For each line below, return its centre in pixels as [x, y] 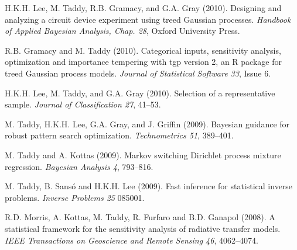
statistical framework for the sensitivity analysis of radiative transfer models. [143, 228]
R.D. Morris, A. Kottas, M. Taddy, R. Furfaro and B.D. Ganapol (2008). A [140, 217]
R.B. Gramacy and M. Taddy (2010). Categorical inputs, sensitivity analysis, [143, 50]
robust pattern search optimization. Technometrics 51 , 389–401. [119, 135]
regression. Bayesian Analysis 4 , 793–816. [79, 166]
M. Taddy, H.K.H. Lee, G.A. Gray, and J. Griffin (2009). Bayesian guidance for [147, 124]
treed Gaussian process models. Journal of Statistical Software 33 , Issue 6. [138, 73]
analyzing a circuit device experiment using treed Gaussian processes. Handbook [148, 19]
